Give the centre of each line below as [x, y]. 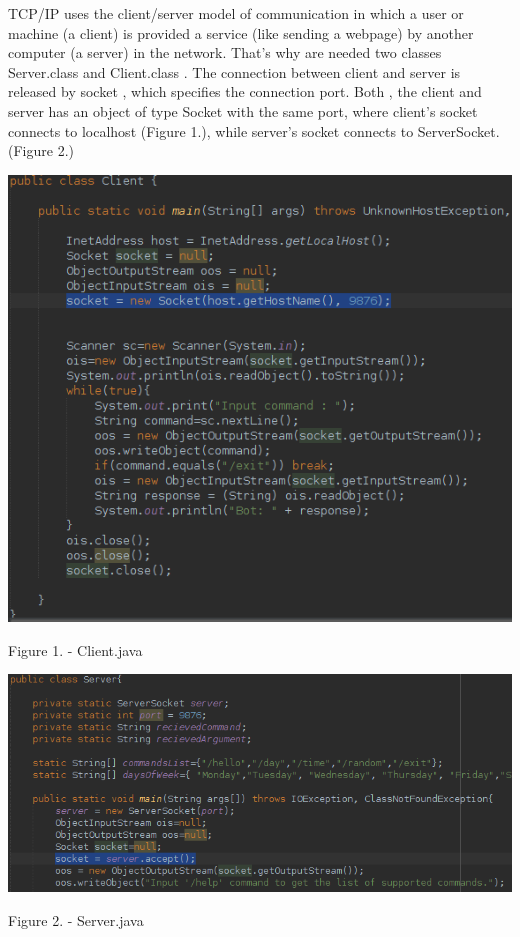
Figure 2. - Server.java [76, 919]
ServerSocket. [458, 130]
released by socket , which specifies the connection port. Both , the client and [245, 91]
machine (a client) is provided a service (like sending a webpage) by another [241, 32]
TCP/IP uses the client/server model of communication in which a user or [236, 13]
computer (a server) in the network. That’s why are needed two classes [225, 52]
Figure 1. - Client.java [75, 649]
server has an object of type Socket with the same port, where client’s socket [243, 110]
